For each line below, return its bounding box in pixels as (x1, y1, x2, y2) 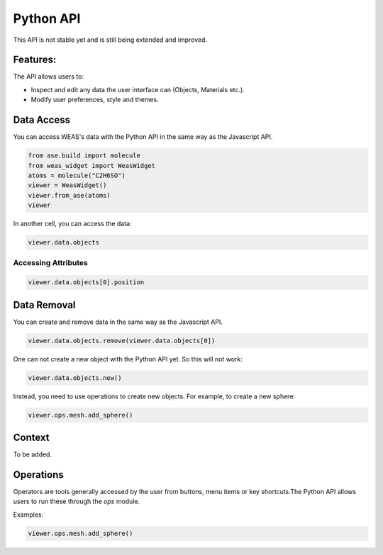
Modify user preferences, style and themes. (30, 96, 159, 104)
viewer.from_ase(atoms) (28, 191, 111, 199)
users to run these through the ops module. (13, 497, 140, 506)
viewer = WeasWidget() (28, 181, 107, 189)
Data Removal (13, 298, 76, 311)
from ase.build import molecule (28, 152, 141, 159)
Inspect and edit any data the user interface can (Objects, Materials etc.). (30, 85, 245, 94)
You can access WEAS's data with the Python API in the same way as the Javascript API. (13, 133, 273, 141)
